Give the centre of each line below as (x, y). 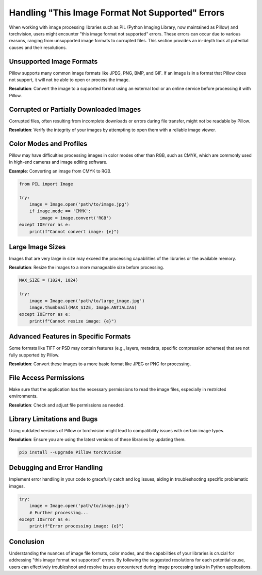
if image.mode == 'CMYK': (60, 211)
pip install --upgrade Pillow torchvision (70, 452)
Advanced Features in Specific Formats (70, 337)
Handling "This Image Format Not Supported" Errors (117, 13)
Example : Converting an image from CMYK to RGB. (60, 171)
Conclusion (27, 541)
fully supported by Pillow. (34, 355)
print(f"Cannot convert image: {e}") (74, 231)
